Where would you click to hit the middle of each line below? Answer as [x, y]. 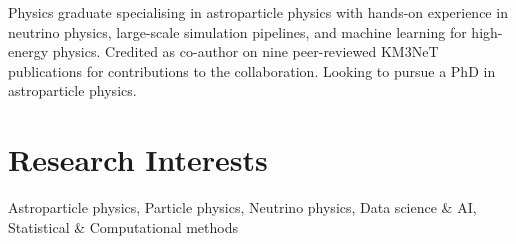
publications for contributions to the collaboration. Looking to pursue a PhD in [252, 70]
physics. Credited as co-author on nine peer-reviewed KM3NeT [245, 51]
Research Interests [138, 159]
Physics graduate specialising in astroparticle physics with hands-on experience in [258, 12]
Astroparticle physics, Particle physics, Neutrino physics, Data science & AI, [242, 207]
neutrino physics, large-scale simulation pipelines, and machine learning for [237, 31]
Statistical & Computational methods [123, 226]
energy [28, 51]
